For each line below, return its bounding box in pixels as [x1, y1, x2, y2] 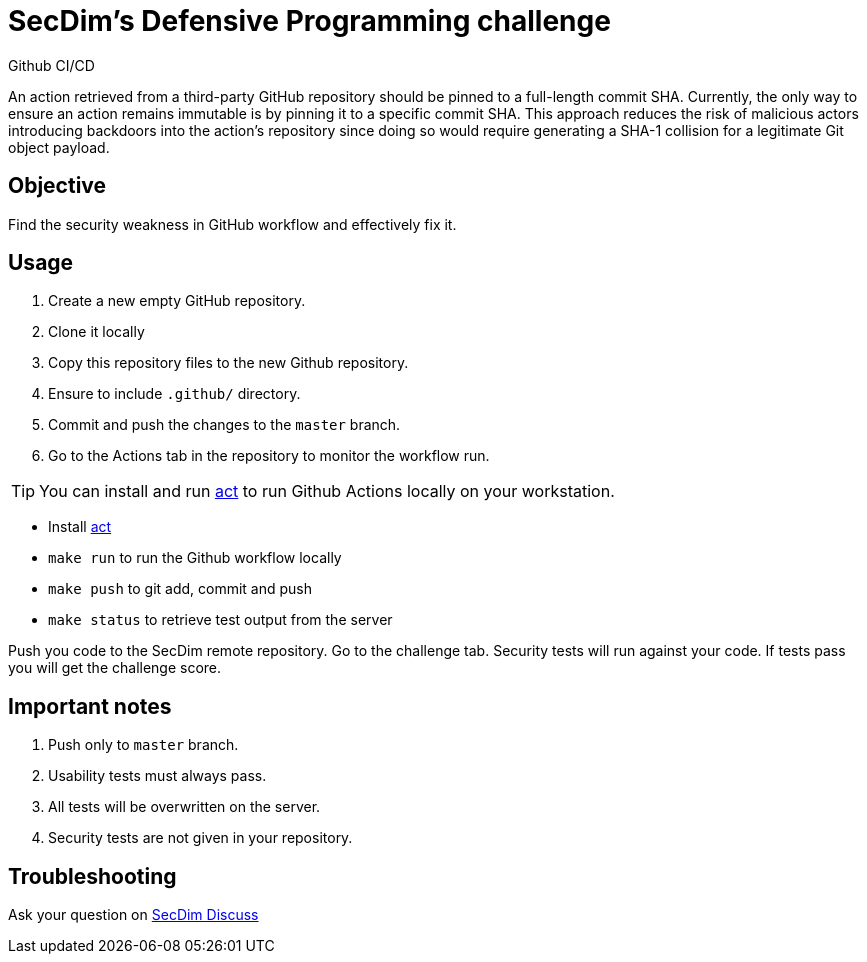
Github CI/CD [8, 56, 95, 74]
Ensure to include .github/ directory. [48, 385, 301, 403]
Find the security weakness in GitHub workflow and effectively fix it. [8, 215, 457, 233]
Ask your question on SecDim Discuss [8, 906, 259, 924]
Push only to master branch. [48, 736, 239, 754]
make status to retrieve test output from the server [48, 611, 393, 629]
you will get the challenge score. [8, 659, 222, 677]
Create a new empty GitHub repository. [48, 292, 306, 310]
